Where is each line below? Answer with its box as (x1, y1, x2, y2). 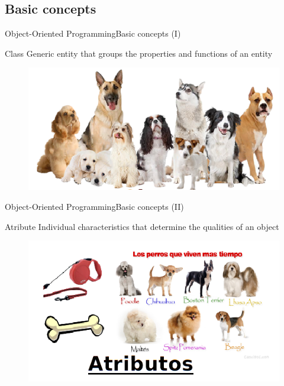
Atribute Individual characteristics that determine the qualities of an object (5, 220, 279, 232)
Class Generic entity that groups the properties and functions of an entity (5, 47, 273, 59)
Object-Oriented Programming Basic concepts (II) (5, 200, 184, 212)
